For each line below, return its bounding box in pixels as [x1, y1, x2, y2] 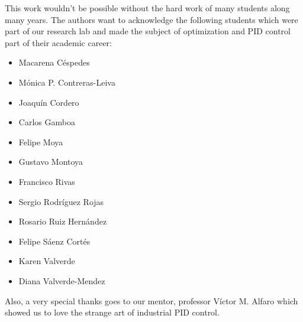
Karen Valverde [18, 255, 75, 267]
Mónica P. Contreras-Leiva [18, 76, 115, 88]
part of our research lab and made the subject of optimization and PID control [5, 25, 291, 37]
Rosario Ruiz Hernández [18, 215, 107, 227]
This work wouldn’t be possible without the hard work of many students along [5, 2, 290, 14]
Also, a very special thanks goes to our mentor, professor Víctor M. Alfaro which [5, 294, 298, 307]
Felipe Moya [18, 135, 63, 148]
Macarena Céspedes [18, 56, 90, 69]
